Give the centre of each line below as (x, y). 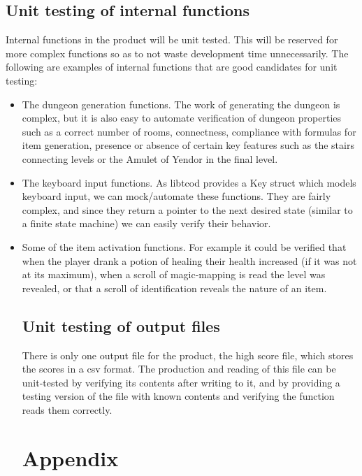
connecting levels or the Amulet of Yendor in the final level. (150, 158)
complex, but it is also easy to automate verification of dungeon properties (181, 118)
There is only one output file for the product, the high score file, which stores (188, 355)
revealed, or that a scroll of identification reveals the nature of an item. (174, 288)
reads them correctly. (67, 409)
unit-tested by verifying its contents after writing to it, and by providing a (181, 382)
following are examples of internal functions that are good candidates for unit (172, 67)
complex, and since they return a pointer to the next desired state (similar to (187, 209)
